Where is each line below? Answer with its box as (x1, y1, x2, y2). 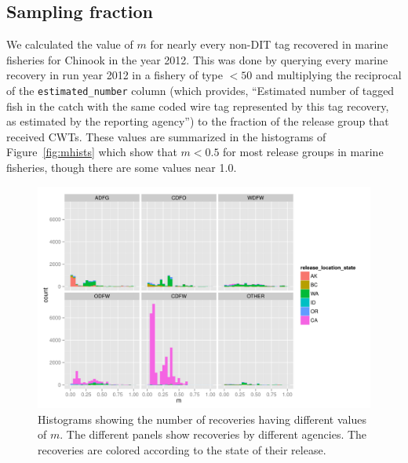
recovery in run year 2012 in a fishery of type (6, 67, 223, 83)
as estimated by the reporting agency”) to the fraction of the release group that (6, 113, 389, 129)
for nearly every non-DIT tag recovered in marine (150, 36, 388, 53)
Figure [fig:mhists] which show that (6, 144, 177, 160)
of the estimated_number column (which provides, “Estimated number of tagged (6, 82, 395, 98)
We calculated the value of (6, 36, 133, 53)
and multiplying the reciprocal (255, 67, 402, 83)
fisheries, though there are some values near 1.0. (6, 159, 237, 176)
